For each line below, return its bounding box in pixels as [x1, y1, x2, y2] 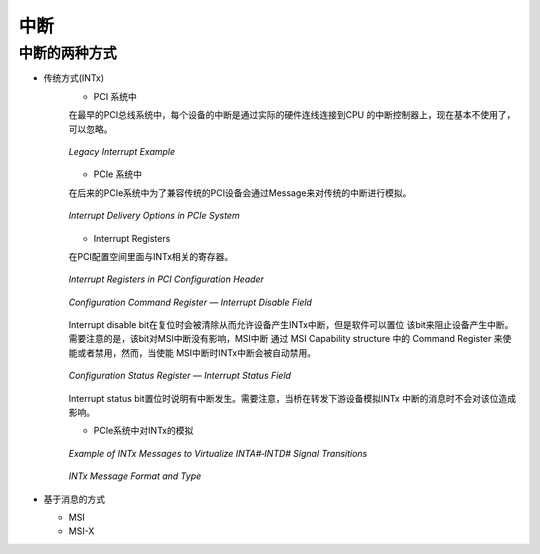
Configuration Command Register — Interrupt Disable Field [68, 296, 312, 308]
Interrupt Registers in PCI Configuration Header [68, 273, 265, 285]
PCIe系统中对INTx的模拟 [93, 425, 194, 437]
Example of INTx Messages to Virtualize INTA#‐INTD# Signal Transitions [68, 447, 368, 459]
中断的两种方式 [18, 44, 117, 62]
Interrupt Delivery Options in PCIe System [68, 210, 240, 222]
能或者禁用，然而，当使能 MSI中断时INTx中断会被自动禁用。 [68, 346, 317, 359]
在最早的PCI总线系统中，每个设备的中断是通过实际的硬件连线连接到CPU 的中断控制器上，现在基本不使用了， [68, 109, 516, 121]
